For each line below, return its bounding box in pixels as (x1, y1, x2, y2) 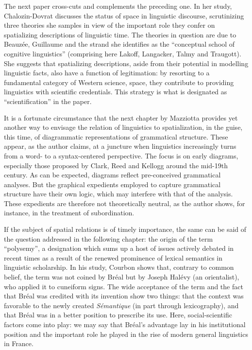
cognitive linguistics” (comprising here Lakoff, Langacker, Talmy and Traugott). (4, 48, 241, 58)
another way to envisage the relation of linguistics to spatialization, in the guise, (4, 122, 243, 132)
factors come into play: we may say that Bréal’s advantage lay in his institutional (4, 319, 246, 329)
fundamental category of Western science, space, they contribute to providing (4, 77, 234, 87)
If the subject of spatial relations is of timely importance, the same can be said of (4, 224, 247, 234)
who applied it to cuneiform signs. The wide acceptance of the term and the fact (4, 281, 243, 291)
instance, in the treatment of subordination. (4, 208, 134, 218)
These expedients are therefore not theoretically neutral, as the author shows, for (4, 198, 245, 208)
